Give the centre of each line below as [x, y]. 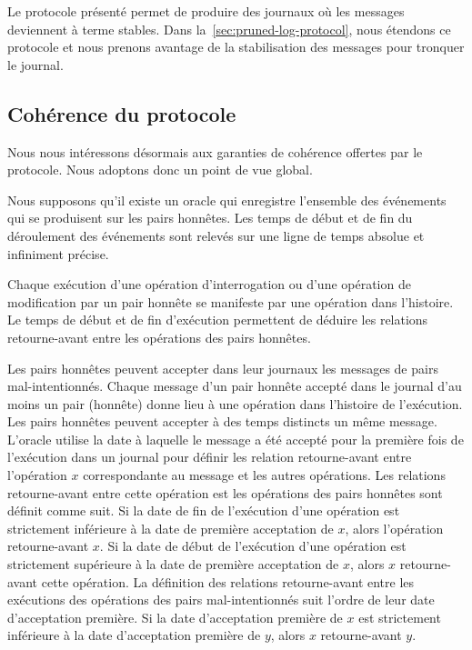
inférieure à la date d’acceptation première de [134, 635]
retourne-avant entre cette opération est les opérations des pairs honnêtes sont [225, 492]
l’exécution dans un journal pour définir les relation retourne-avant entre [210, 457]
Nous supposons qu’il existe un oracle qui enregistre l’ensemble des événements [227, 200]
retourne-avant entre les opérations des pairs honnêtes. [159, 337]
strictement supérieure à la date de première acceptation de [173, 564]
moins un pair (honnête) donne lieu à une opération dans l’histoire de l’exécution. [235, 403]
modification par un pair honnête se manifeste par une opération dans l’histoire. [231, 301]
